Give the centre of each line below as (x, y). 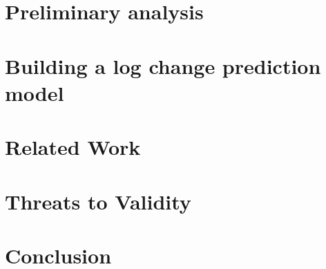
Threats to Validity (98, 201)
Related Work (73, 147)
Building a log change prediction (163, 65)
